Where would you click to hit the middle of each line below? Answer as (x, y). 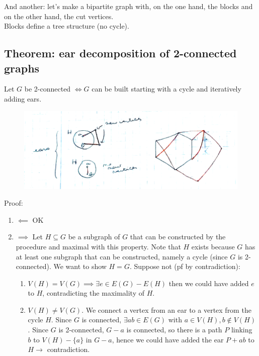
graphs (22, 68)
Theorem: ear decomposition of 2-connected (120, 53)
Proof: (14, 203)
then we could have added (209, 283)
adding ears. (23, 98)
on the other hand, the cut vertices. (59, 16)
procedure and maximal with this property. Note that (98, 246)
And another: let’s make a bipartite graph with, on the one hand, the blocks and (128, 6)
